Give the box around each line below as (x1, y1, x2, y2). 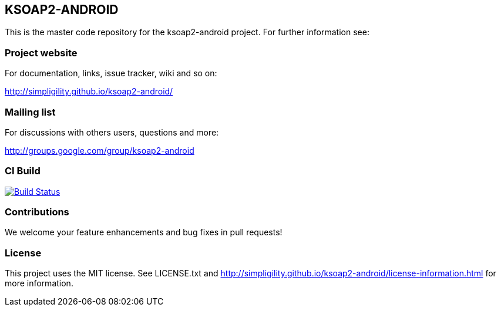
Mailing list (5, 106, 56, 118)
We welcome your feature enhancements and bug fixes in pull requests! (5, 227, 283, 238)
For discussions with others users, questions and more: (5, 127, 219, 137)
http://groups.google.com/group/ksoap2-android (5, 145, 194, 155)
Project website (5, 46, 78, 59)
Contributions (5, 206, 69, 218)
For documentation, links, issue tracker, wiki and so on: (5, 68, 217, 79)
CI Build (5, 165, 41, 177)
